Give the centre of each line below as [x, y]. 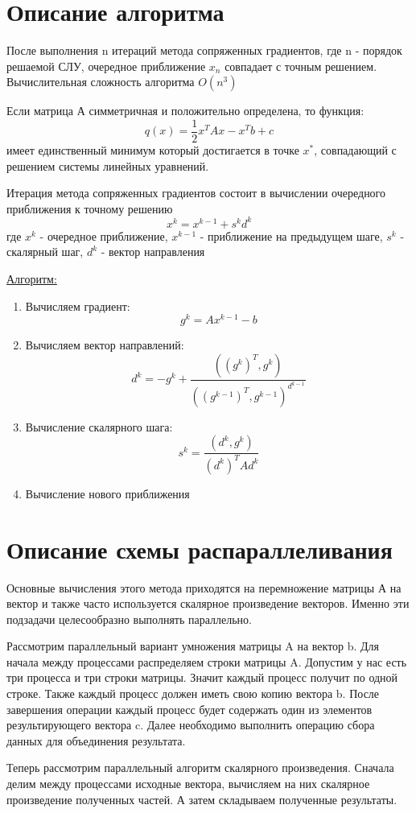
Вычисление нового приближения [107, 493]
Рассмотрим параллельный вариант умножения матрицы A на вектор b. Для [193, 646]
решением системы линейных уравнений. [108, 165]
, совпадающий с [355, 149]
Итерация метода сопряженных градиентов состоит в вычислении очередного [196, 193]
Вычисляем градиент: [78, 305]
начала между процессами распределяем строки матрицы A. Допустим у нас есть [207, 661]
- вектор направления [153, 252]
